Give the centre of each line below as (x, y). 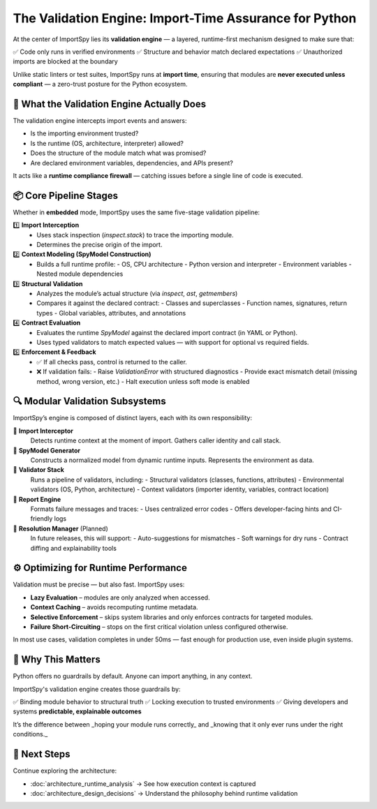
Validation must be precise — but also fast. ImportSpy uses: (99, 585)
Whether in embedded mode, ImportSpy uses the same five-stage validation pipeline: (136, 212)
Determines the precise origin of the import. (99, 245)
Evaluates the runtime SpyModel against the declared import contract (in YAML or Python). (167, 332)
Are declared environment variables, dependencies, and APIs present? (132, 163)
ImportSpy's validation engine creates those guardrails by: (97, 689)
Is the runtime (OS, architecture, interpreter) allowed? (107, 143)
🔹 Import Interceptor (43, 431)
